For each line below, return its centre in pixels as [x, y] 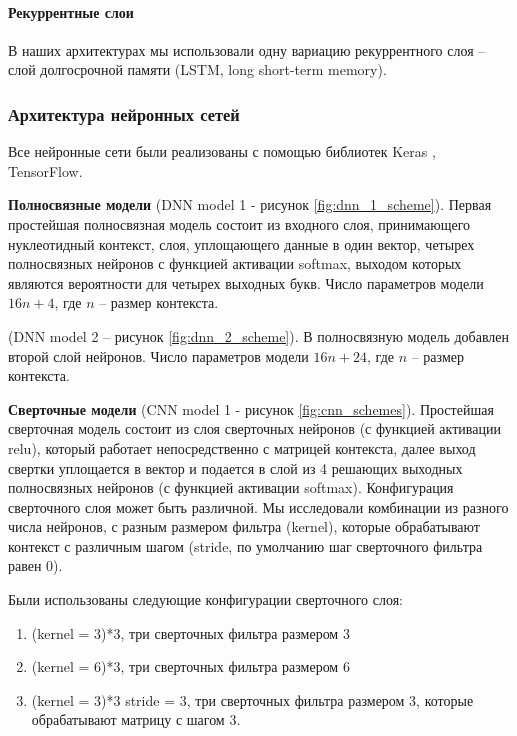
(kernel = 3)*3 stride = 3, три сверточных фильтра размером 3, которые [252, 699]
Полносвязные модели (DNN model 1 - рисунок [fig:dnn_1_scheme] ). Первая [250, 204]
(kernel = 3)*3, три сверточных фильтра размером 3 [190, 632]
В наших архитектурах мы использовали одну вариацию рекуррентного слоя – [247, 49]
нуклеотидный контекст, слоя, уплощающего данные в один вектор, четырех [241, 243]
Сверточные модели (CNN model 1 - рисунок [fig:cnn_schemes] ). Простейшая [251, 408]
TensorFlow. [45, 170]
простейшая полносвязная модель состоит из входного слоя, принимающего [239, 223]
